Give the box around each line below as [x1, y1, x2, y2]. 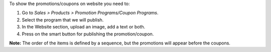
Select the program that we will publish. [22, 16, 104, 22]
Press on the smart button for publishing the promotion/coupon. [22, 30, 154, 37]
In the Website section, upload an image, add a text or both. [22, 24, 146, 30]
